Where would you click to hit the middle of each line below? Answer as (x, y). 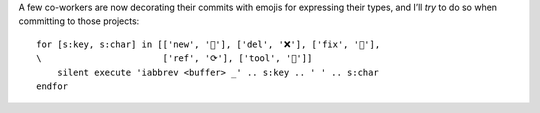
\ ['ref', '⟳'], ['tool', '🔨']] (174, 58)
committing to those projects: (79, 21)
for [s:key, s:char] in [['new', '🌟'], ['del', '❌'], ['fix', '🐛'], (208, 44)
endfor (52, 86)
